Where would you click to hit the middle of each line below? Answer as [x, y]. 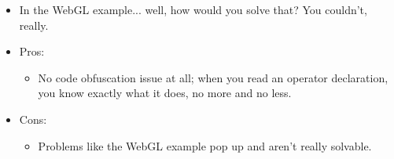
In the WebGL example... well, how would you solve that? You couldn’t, [193, 9]
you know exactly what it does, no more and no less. [165, 93]
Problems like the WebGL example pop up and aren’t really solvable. [205, 145]
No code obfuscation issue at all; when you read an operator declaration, [213, 77]
